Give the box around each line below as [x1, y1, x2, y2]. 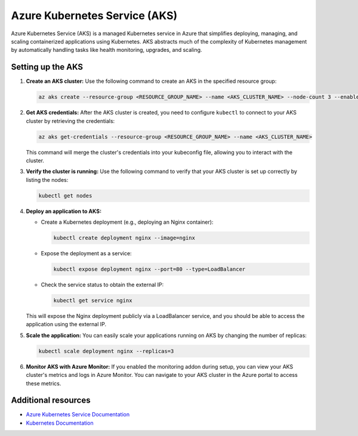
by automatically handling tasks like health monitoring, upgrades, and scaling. [11, 47, 202, 54]
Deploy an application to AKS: [26, 208, 101, 215]
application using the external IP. [26, 321, 107, 328]
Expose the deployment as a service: [41, 250, 132, 257]
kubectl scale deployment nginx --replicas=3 [38, 348, 174, 354]
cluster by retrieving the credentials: [26, 117, 115, 125]
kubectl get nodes [38, 192, 92, 199]
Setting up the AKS [11, 62, 84, 72]
